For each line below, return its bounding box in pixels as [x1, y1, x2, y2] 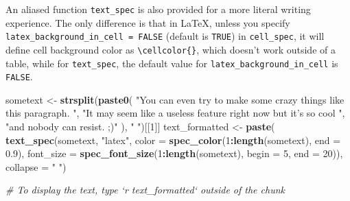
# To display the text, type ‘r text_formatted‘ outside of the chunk [5, 182, 285, 197]
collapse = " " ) [5, 159, 67, 174]
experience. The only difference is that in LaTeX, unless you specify [5, 15, 290, 29]
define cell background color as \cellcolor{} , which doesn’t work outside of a [5, 42, 336, 56]
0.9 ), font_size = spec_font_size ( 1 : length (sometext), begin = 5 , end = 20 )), [5, 146, 343, 161]
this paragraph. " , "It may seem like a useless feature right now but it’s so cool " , [5, 106, 345, 120]
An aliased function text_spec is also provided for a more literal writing [5, 2, 311, 16]
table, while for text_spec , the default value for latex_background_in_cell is [5, 56, 338, 70]
